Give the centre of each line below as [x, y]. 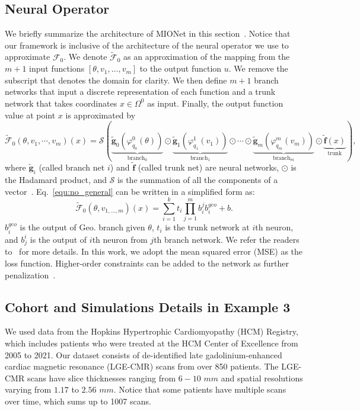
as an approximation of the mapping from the [207, 57]
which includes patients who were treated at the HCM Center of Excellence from [152, 343]
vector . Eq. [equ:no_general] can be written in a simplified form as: [130, 191]
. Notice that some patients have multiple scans [200, 389]
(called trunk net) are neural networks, [208, 167]
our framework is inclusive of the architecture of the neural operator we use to [147, 45]
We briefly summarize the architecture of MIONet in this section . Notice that [148, 33]
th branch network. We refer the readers [227, 239]
